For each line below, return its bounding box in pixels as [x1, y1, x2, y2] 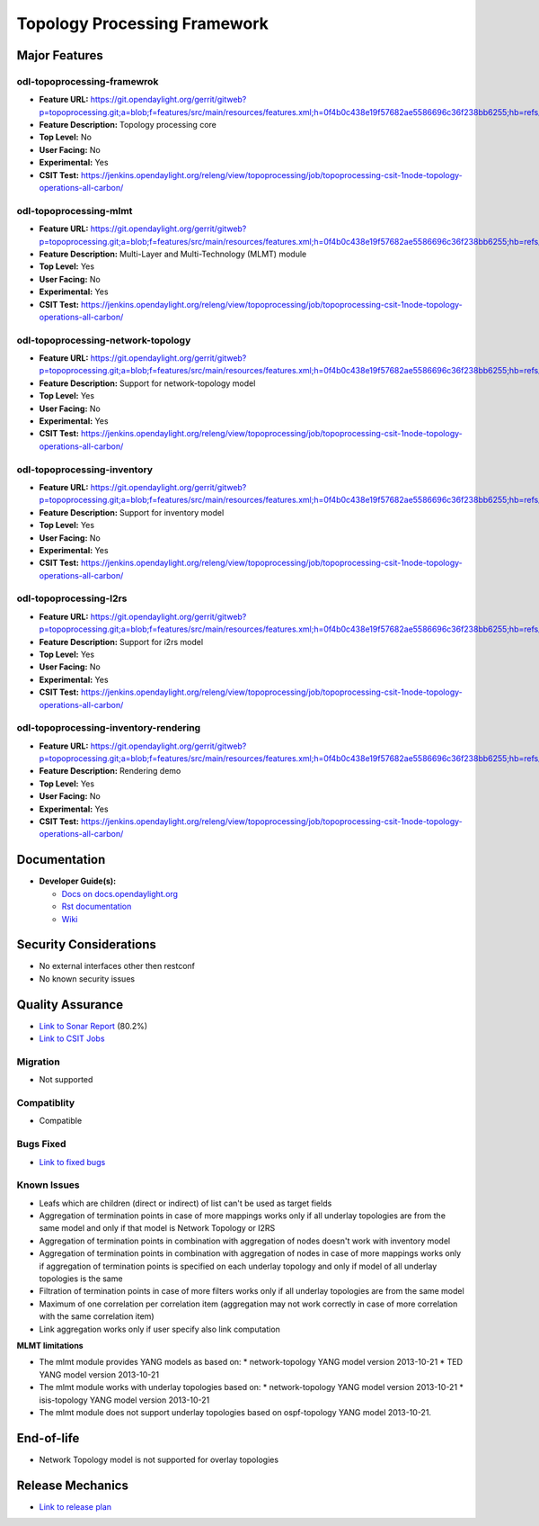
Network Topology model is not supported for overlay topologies [39, 1454, 278, 1465]
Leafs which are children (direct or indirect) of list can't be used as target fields [39, 1198, 332, 1208]
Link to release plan [39, 1501, 112, 1512]
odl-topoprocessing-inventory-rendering [16, 722, 201, 734]
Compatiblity [16, 1097, 75, 1109]
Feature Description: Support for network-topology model [39, 378, 256, 389]
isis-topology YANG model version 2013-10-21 [39, 1395, 210, 1405]
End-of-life [16, 1431, 80, 1446]
